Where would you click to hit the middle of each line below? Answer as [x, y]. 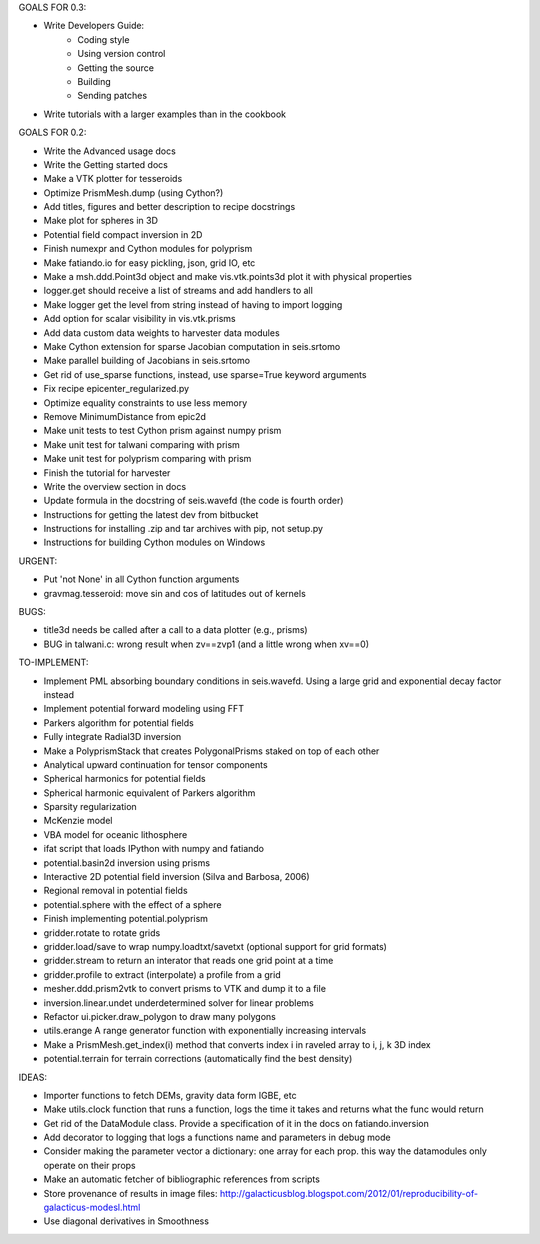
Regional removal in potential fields [116, 891]
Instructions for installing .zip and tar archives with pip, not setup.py [183, 529]
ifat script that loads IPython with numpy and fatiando [154, 849]
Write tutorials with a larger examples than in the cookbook [165, 114]
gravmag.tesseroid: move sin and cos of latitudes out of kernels [175, 593]
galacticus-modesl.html [92, 1207]
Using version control [121, 54]
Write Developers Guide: [94, 26]
